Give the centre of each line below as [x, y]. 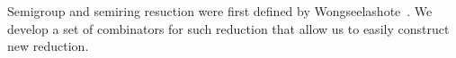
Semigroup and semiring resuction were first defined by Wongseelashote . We [220, 11]
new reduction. [48, 46]
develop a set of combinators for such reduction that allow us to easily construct [228, 28]
